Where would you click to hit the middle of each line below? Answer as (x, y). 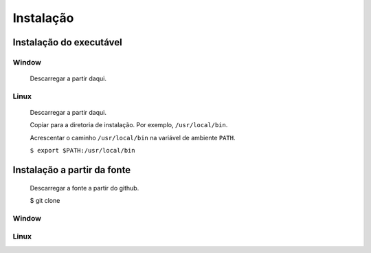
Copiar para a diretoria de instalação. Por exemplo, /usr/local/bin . (129, 125)
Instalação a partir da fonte (72, 170)
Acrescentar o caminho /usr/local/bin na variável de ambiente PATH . (133, 137)
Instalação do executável (68, 42)
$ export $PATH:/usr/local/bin (82, 151)
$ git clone (45, 201)
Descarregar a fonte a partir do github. (85, 188)
